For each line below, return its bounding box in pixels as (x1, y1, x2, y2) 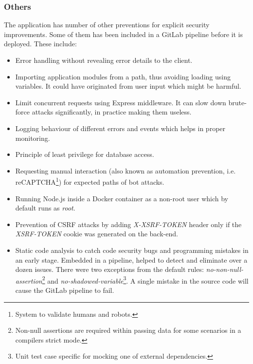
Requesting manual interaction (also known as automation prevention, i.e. (15, 165, 236, 175)
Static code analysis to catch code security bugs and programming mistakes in (15, 245, 249, 255)
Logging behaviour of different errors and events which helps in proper (15, 123, 226, 133)
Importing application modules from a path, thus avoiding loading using (15, 71, 231, 81)
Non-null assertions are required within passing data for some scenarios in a (15, 325, 241, 335)
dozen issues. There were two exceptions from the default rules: (15, 264, 204, 274)
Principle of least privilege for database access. (15, 149, 154, 159)
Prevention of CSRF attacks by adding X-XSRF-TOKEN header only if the (15, 219, 242, 229)
